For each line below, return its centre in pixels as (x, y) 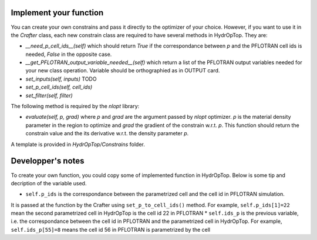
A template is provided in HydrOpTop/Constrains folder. (78, 144)
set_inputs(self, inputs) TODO (61, 79)
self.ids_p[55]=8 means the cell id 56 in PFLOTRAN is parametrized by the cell (111, 229)
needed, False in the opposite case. (69, 54)
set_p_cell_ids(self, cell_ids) (59, 87)
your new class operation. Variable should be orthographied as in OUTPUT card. (123, 71)
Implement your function (57, 13)
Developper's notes (48, 161)
